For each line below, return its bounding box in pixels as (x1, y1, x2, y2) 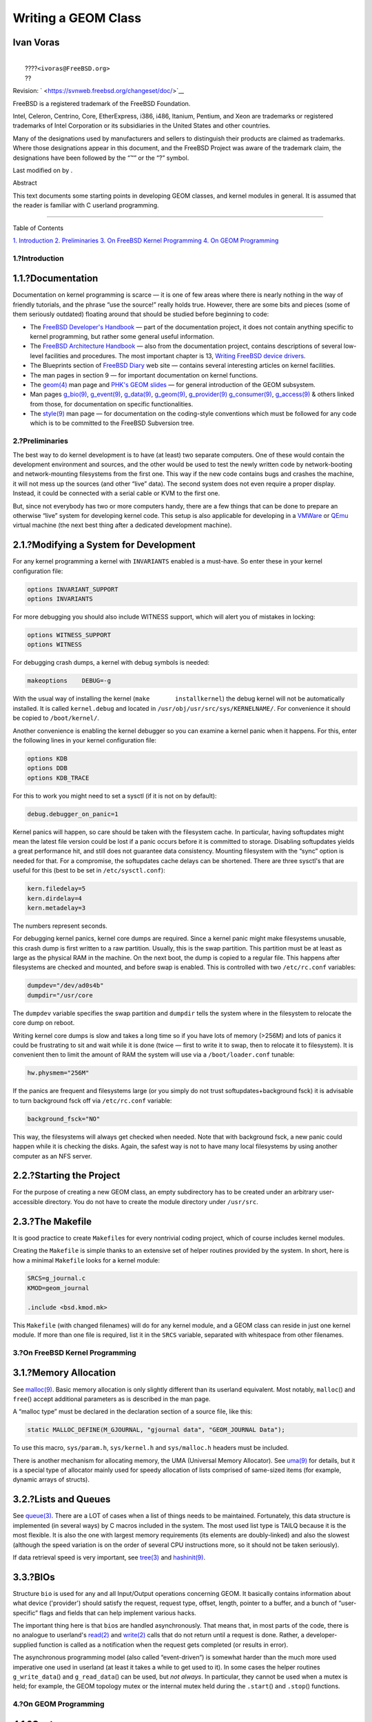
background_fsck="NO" (27, 1114, 101, 1123)
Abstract (12, 179, 37, 187)
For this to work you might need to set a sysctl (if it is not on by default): (12, 791, 217, 800)
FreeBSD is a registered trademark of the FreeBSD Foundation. (12, 99, 191, 107)
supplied (12, 1640, 38, 1649)
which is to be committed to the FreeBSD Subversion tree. (30, 419, 194, 427)
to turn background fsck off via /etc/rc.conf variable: (12, 1096, 172, 1105)
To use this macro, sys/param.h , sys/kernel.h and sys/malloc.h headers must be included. (12, 1444, 289, 1452)
